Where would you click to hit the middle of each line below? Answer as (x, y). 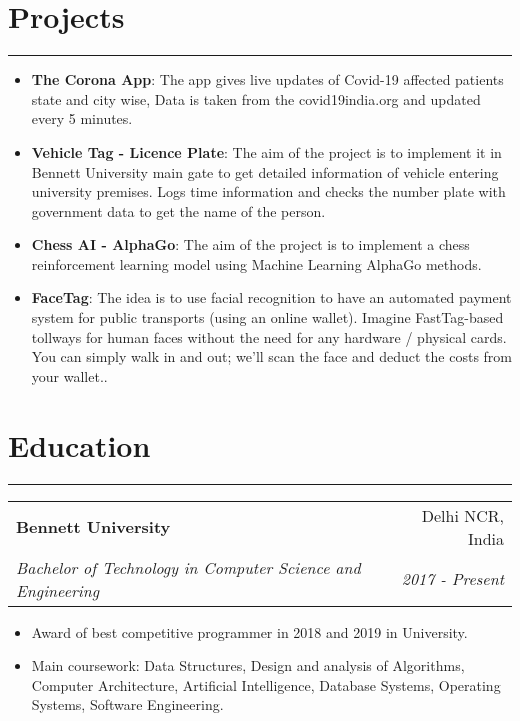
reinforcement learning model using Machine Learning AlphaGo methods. (256, 263)
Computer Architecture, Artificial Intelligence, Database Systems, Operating (266, 684)
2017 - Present (452, 579)
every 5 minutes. (82, 118)
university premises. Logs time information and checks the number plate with (268, 191)
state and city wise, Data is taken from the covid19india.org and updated (256, 98)
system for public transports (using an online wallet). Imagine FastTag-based (267, 317)
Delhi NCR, (462, 515)
